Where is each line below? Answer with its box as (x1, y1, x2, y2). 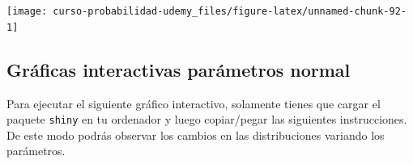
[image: (6, 6, 48, 17)
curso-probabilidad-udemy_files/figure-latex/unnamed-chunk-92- (53, 6, 407, 17)
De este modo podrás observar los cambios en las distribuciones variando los (6, 126, 385, 143)
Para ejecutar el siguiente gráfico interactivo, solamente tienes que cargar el (6, 95, 381, 111)
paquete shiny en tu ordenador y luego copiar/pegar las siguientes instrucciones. (6, 111, 407, 128)
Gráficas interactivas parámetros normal (6, 57, 351, 82)
